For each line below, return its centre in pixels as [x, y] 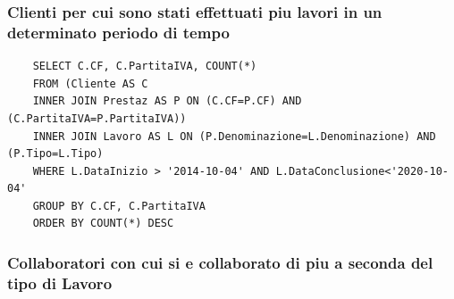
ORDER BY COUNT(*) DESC [103, 224]
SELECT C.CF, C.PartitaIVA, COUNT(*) [145, 66]
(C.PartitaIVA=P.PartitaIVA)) [97, 118]
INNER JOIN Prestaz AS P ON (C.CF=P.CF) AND [167, 101]
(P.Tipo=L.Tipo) [55, 154]
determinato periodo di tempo [118, 32]
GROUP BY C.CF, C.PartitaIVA [119, 206]
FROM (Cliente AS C [90, 83]
